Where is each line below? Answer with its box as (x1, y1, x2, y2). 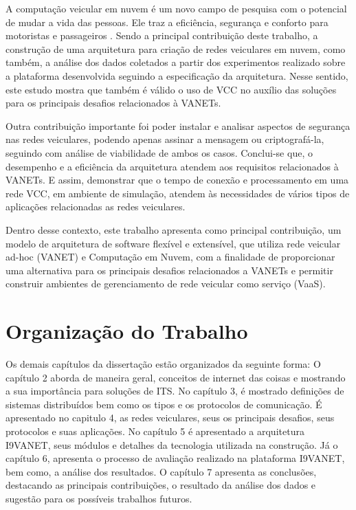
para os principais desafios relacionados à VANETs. (5, 96, 221, 110)
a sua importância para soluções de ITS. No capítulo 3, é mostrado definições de (5, 384, 344, 398)
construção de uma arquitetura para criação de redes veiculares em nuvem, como (5, 41, 346, 56)
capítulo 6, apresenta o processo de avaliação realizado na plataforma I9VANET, (5, 451, 345, 465)
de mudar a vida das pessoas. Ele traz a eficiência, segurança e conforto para (5, 14, 329, 29)
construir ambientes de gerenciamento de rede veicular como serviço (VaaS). (5, 276, 326, 291)
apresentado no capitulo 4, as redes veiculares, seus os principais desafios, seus (5, 410, 335, 425)
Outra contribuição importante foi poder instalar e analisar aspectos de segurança (5, 118, 351, 133)
